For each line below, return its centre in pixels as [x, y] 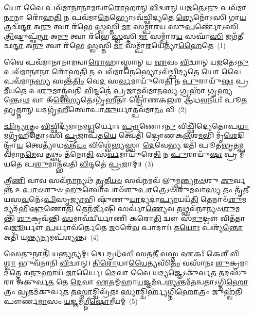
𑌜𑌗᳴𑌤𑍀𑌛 [234, 36]
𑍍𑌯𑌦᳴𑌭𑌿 [17, 208]
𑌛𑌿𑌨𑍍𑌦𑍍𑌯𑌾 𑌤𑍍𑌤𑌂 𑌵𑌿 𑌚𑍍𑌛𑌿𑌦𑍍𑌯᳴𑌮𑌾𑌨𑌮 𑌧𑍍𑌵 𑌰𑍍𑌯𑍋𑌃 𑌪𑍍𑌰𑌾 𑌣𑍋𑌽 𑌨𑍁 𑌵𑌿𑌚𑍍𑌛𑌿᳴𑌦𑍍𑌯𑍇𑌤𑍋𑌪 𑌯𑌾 [127, 125]
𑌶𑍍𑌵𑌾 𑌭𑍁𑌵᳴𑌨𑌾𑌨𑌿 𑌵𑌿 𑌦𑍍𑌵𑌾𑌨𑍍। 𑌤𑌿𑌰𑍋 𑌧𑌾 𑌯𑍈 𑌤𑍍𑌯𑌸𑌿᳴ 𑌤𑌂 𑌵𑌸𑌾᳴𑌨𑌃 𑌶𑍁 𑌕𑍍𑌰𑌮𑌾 [127, 263]
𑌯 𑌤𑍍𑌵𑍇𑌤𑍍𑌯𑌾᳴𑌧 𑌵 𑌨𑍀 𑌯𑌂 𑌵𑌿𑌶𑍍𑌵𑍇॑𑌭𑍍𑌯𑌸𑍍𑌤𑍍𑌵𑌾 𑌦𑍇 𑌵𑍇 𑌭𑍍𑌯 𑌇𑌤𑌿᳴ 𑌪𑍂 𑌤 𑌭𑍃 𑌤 [128, 144]
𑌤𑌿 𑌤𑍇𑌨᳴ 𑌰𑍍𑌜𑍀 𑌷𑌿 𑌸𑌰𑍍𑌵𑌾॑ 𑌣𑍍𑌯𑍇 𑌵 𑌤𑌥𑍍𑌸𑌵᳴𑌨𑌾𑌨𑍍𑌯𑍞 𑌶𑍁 [151, 208]
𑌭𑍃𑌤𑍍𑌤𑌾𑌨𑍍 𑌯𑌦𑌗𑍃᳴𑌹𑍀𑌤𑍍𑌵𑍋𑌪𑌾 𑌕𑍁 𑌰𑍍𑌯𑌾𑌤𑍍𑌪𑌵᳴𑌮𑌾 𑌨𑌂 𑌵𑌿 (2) [96, 109]
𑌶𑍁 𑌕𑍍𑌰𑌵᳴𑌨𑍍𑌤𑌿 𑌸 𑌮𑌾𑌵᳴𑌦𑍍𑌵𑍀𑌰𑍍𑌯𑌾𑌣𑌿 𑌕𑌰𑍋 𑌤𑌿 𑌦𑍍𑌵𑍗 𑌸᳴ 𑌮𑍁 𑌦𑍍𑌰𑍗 [118, 218]
